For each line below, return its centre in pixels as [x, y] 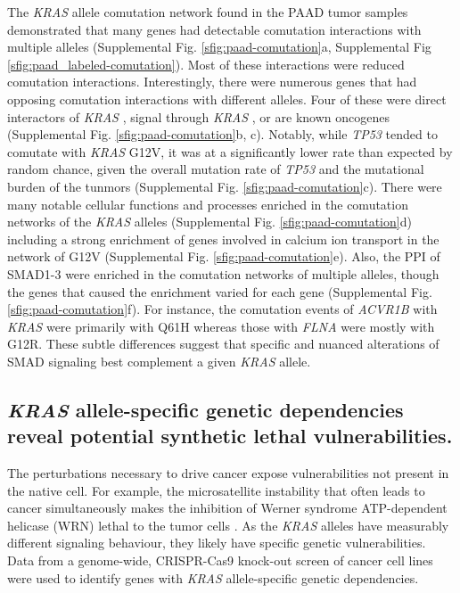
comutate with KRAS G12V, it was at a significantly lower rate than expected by [230, 151]
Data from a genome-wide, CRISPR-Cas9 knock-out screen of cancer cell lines [220, 560]
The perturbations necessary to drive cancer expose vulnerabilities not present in [228, 473]
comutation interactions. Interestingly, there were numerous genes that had [212, 82]
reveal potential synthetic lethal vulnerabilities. [230, 436]
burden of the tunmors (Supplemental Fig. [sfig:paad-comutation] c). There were [225, 186]
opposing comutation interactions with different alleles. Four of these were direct [227, 99]
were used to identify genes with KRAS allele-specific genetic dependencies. [213, 577]
